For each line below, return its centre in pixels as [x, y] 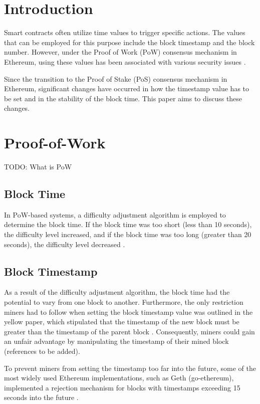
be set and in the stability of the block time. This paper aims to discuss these [123, 98]
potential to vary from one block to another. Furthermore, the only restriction [124, 301]
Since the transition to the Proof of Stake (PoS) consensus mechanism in [116, 78]
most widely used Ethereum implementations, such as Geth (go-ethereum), [119, 378]
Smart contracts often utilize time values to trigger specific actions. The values [125, 32]
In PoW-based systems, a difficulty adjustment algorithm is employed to [115, 214]
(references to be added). [42, 351]
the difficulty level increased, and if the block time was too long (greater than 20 [128, 234]
